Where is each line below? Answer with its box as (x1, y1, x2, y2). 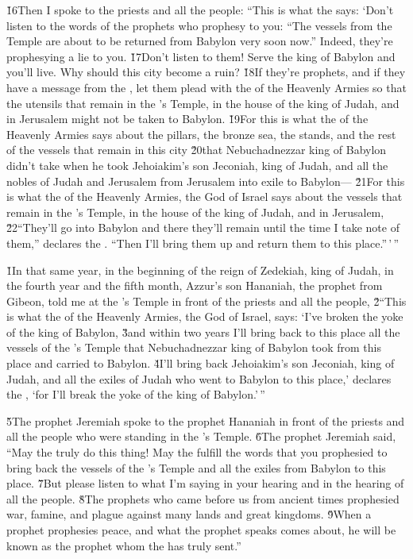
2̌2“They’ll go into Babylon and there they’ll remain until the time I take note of (6, 219, 399, 236)
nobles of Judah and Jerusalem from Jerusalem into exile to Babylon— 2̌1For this (6, 172, 405, 189)
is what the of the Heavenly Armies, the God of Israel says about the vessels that (6, 188, 403, 205)
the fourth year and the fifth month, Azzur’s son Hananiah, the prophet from (6, 277, 383, 294)
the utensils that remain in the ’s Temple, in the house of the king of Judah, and (6, 94, 399, 111)
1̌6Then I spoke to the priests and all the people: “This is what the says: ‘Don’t (6, 2, 394, 17)
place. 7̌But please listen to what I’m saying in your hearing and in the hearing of (6, 475, 404, 492)
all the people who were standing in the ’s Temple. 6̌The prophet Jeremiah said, (6, 428, 396, 445)
